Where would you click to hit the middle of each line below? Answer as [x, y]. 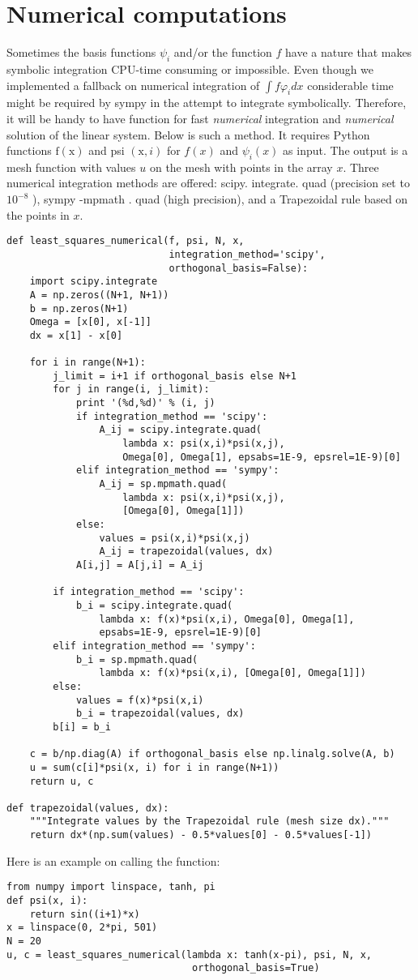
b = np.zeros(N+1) [79, 308]
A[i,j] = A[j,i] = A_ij [140, 565]
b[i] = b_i [82, 727]
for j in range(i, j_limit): [131, 389]
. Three [361, 167]
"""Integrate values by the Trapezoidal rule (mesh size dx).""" [209, 822]
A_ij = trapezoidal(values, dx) [186, 552]
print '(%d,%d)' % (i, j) [145, 403]
